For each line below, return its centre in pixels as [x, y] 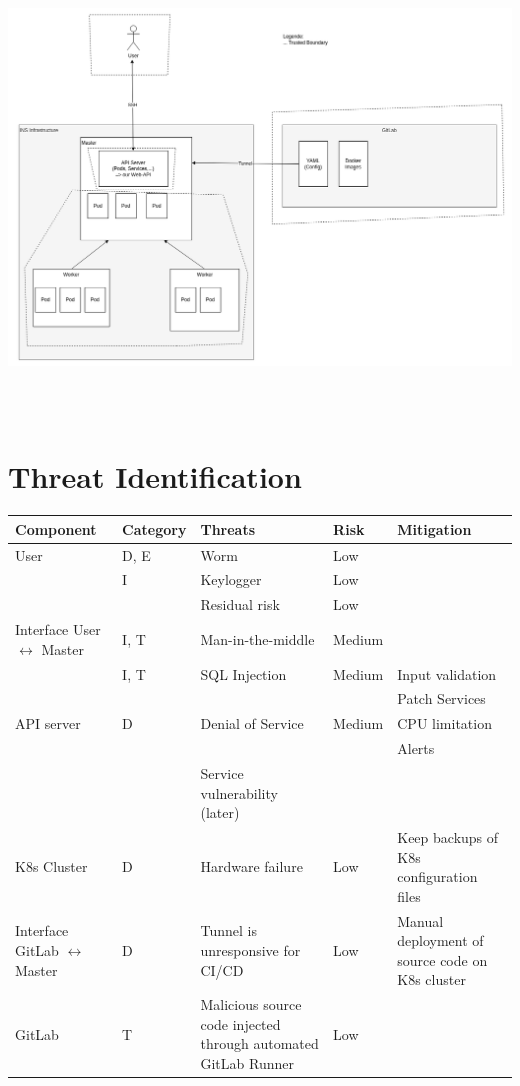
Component [56, 528]
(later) [220, 812]
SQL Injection [243, 673]
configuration [437, 876]
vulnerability [239, 792]
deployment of [440, 940]
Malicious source [251, 1004]
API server [48, 723]
